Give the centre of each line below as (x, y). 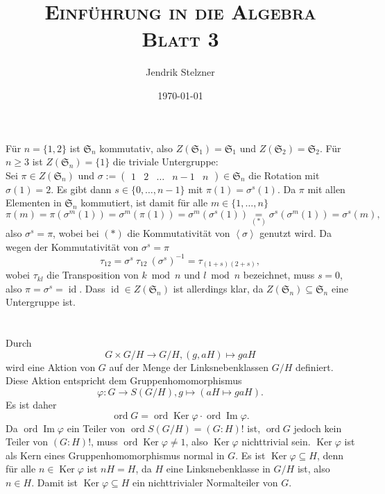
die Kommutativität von (179, 233)
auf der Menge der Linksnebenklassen (189, 367)
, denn (330, 455)
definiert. (315, 367)
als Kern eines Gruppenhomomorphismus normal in (115, 455)
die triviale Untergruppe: (165, 162)
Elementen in (34, 203)
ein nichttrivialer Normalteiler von (205, 483)
